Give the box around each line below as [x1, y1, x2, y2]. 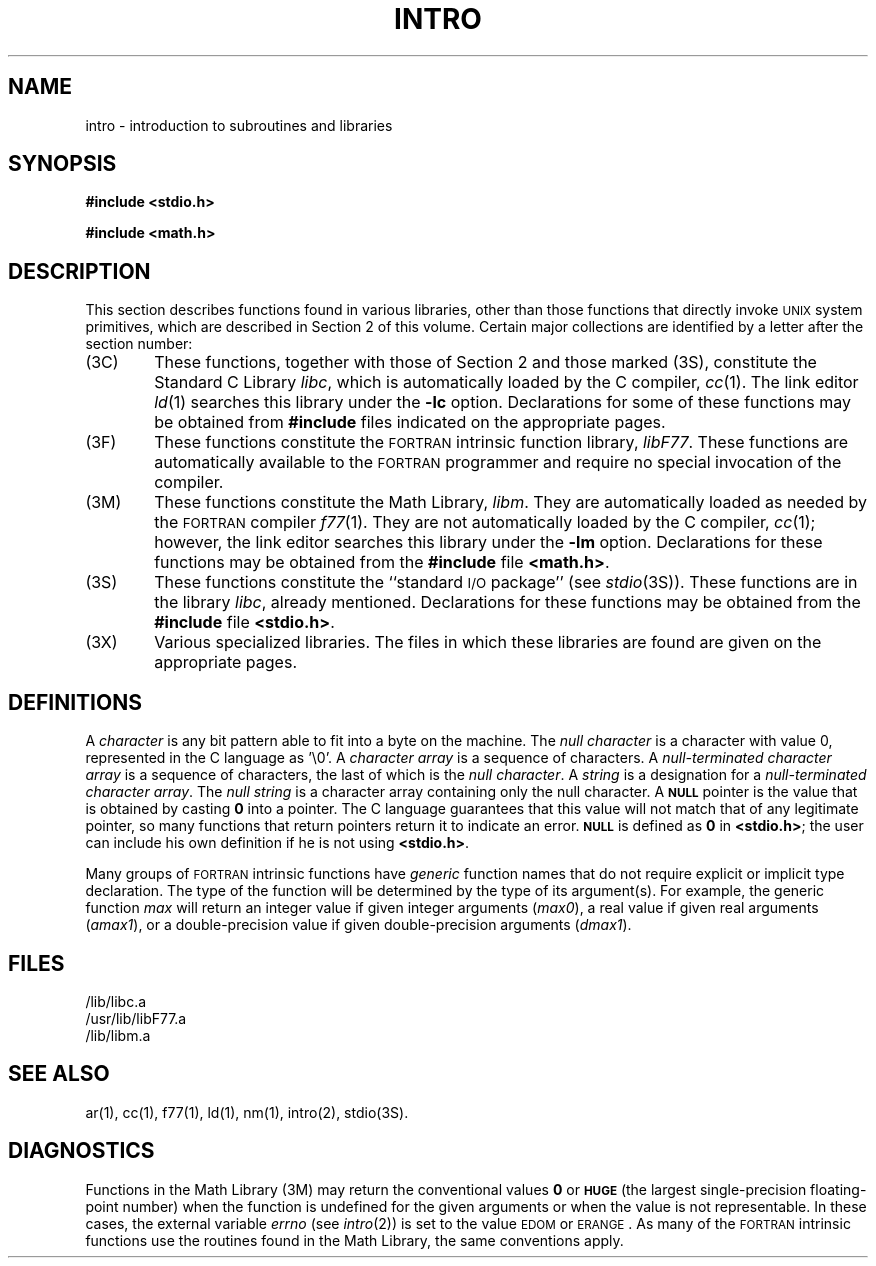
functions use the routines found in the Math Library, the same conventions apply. [85, 1231, 624, 1249]
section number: [85, 335, 193, 353]
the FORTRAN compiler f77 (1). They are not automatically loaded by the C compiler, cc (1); [154, 512, 816, 533]
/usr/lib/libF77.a [85, 1009, 187, 1027]
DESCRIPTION [8, 258, 151, 284]
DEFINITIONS [8, 689, 142, 715]
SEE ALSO [8, 1061, 110, 1087]
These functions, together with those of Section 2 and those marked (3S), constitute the [154, 352, 817, 373]
